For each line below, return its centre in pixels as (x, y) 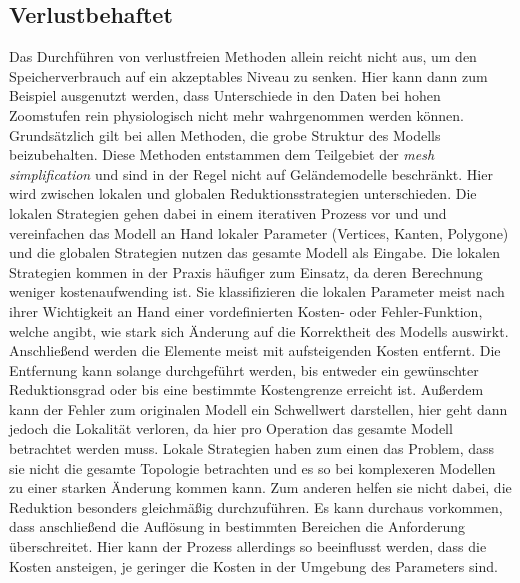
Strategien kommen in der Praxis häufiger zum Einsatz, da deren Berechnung (246, 271)
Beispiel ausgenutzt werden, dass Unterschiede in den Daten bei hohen (225, 95)
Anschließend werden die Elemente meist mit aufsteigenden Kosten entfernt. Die (255, 350)
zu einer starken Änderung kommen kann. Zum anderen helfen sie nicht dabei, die (260, 487)
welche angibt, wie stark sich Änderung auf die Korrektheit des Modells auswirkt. (259, 330)
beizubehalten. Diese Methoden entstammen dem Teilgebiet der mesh (222, 154)
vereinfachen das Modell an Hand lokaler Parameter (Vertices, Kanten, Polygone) (259, 232)
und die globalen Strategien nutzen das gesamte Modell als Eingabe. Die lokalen (255, 252)
